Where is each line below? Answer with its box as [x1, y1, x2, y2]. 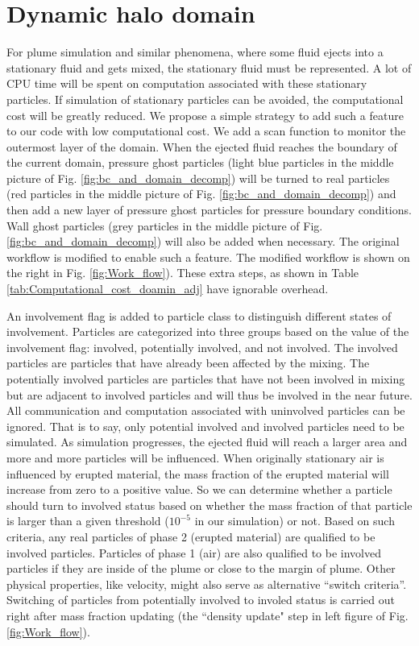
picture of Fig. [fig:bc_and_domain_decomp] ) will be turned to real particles [6, 169, 390, 186]
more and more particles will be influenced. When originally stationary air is [6, 449, 384, 466]
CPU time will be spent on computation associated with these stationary [6, 75, 367, 92]
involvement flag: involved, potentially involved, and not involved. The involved [6, 338, 398, 355]
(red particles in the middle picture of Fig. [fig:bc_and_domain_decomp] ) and [6, 185, 396, 202]
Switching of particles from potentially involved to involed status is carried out [6, 591, 395, 608]
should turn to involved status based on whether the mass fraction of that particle [6, 496, 413, 513]
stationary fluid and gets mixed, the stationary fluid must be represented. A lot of [6, 59, 412, 76]
